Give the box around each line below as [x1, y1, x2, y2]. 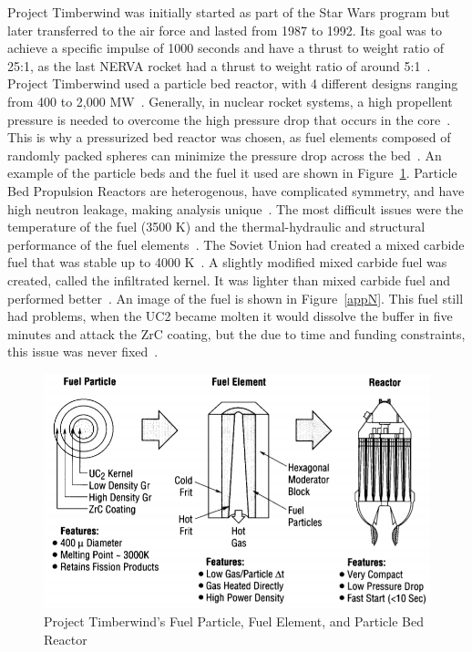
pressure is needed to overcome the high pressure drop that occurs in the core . [7, 109, 451, 129]
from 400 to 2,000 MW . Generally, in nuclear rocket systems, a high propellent [7, 91, 453, 110]
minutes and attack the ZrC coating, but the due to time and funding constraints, [7, 324, 466, 343]
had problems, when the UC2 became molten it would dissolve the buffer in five [7, 306, 453, 326]
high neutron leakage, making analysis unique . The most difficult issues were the [7, 199, 464, 218]
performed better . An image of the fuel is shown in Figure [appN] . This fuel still [7, 288, 464, 307]
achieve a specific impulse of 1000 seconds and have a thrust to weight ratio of [7, 38, 445, 57]
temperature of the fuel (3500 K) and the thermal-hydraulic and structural [7, 217, 426, 236]
